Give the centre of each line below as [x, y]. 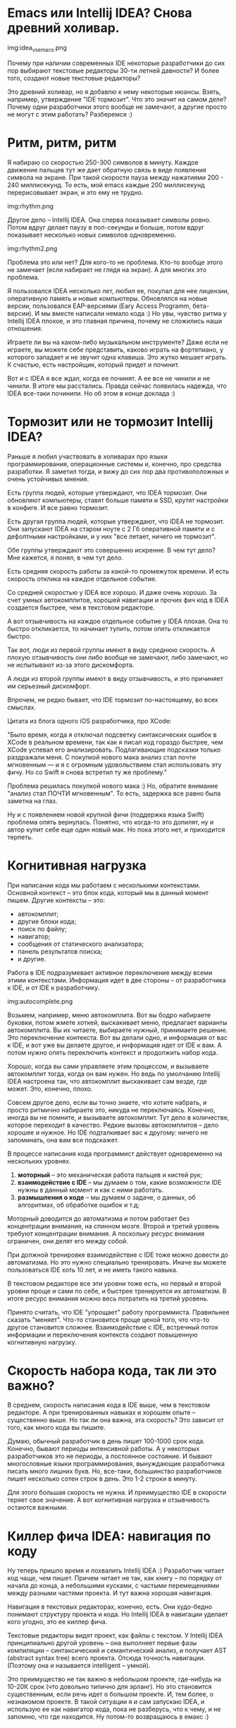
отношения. [25, 328]
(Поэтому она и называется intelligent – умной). [79, 1666]
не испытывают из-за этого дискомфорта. [71, 665]
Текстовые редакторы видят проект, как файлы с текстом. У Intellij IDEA [115, 1635]
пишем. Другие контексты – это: [56, 900]
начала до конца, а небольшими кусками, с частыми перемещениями [113, 1586]
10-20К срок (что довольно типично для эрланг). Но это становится [110, 1687]
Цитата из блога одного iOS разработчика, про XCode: [89, 721]
